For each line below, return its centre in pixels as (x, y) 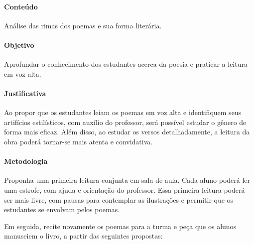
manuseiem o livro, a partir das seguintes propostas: (83, 236)
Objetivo (19, 45)
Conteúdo (21, 6)
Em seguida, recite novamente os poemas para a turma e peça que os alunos (120, 226)
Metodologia (26, 161)
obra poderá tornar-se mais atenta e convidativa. (78, 141)
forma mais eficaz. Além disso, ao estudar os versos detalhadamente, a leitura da (127, 132)
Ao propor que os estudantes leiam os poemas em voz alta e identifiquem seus (123, 112)
